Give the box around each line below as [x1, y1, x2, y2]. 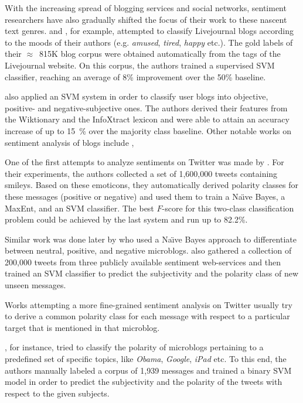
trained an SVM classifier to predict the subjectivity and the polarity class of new [5, 267, 299, 279]
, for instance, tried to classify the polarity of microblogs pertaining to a [5, 341, 264, 353]
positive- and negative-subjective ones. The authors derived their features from [5, 101, 288, 114]
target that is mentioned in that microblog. [5, 321, 160, 333]
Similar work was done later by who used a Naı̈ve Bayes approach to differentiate [5, 233, 297, 245]
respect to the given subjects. [5, 387, 110, 399]
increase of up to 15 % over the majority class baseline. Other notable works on [5, 124, 291, 136]
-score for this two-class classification [162, 201, 294, 214]
